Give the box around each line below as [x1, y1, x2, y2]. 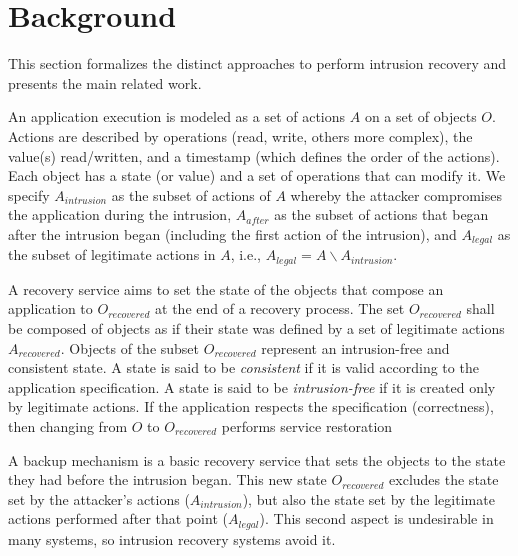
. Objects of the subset [60, 337, 200, 358]
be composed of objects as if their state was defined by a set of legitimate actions [8, 317, 505, 338]
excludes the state [389, 469, 499, 490]
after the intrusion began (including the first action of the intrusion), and [8, 223, 457, 244]
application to [8, 298, 93, 319]
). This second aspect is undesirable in [259, 508, 494, 529]
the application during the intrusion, [8, 204, 232, 225]
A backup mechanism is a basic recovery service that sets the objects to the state [8, 449, 506, 470]
